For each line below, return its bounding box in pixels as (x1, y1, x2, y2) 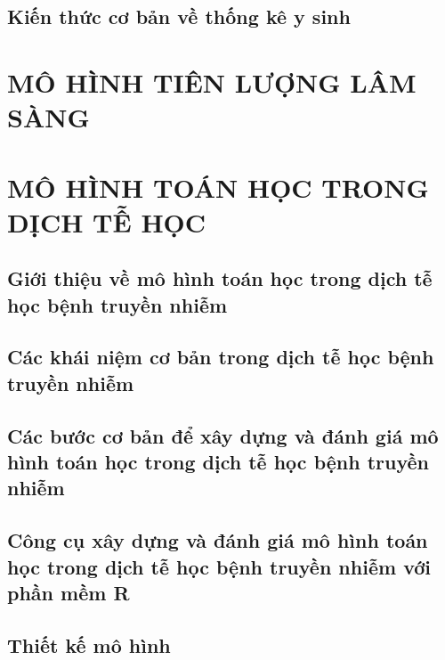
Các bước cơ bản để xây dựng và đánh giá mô (7, 421, 439, 449)
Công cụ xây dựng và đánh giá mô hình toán (7, 526, 428, 554)
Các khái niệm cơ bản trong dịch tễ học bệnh (7, 343, 434, 371)
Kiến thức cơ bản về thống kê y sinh (7, 3, 351, 30)
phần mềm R (7, 578, 130, 606)
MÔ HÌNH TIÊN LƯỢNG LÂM (7, 63, 417, 100)
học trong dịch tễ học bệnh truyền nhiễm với (7, 552, 431, 580)
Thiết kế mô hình (7, 631, 171, 658)
